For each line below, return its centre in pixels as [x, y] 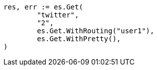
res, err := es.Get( [43, 7]
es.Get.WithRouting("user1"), [96, 31]
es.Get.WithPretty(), [79, 39]
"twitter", [58, 15]
